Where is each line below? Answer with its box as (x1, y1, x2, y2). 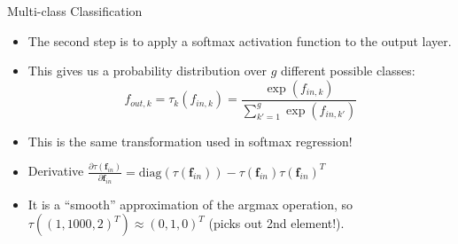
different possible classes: (280, 61, 415, 80)
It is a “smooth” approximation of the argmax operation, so (27, 194, 353, 213)
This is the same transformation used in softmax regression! (27, 131, 353, 150)
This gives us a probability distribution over (27, 61, 267, 80)
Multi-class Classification (7, 2, 143, 20)
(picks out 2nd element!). (208, 214, 345, 232)
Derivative (27, 161, 84, 180)
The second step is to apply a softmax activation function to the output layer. (27, 31, 452, 50)
